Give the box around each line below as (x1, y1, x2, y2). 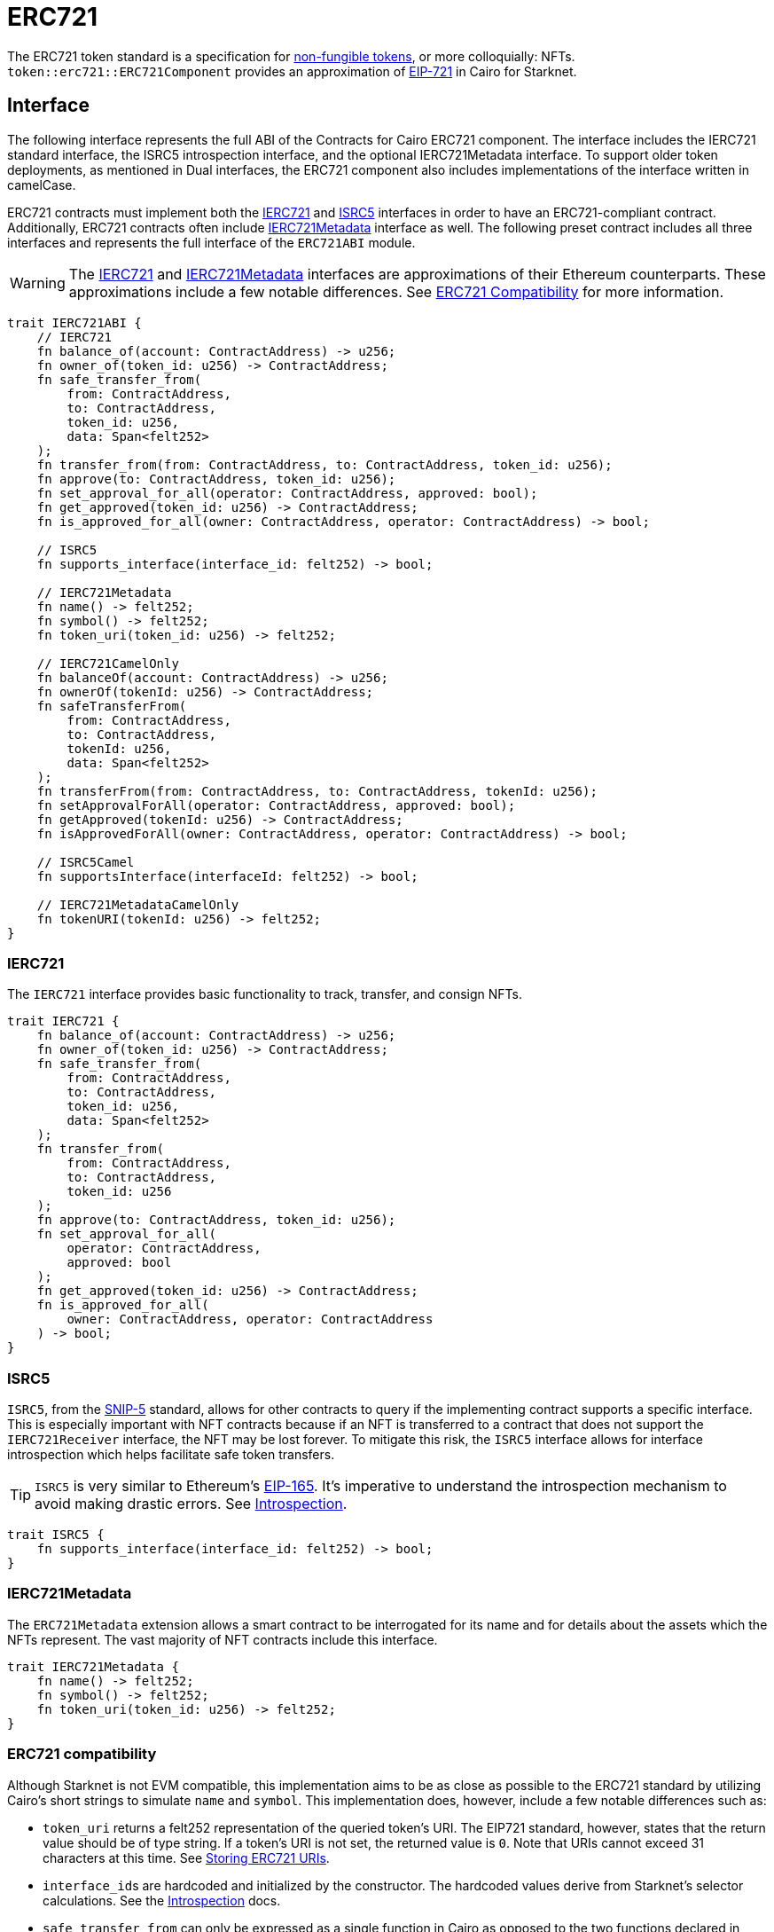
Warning (10, 273, 66, 292)
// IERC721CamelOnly (36, 656, 179, 671)
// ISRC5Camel (36, 854, 135, 869)
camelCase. (7, 177, 76, 192)
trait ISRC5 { (7, 1528, 105, 1543)
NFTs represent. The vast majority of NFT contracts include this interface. (7, 1631, 438, 1647)
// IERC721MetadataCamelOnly (36, 897, 239, 912)
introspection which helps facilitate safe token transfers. (7, 1447, 335, 1463)
